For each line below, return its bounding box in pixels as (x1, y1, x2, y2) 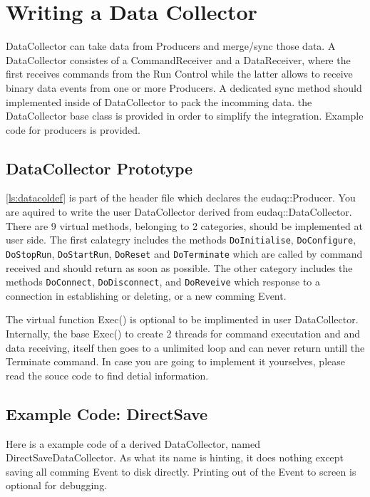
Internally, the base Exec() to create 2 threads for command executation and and (6, 326, 361, 341)
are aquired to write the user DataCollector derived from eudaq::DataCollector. (6, 204, 352, 219)
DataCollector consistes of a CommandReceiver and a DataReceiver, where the (6, 52, 351, 67)
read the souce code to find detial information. (6, 367, 209, 382)
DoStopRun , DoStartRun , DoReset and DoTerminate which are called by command (6, 246, 363, 261)
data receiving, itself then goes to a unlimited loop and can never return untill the (6, 340, 365, 355)
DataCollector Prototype (6, 157, 193, 179)
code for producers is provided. (6, 122, 140, 137)
